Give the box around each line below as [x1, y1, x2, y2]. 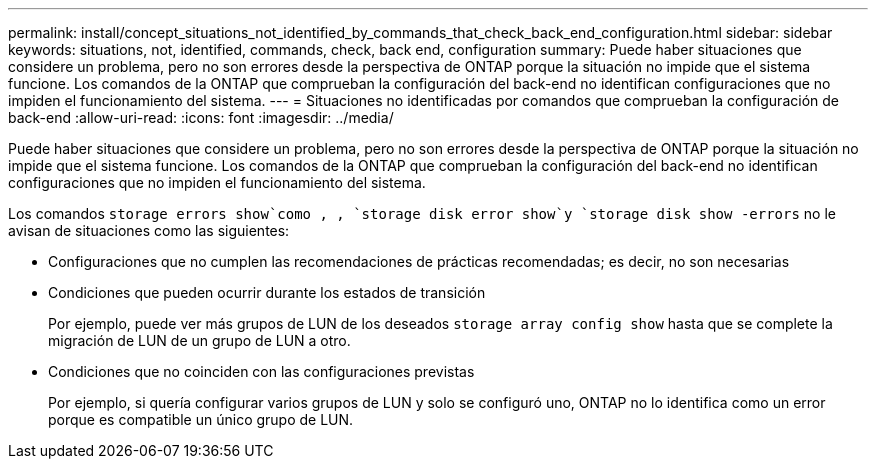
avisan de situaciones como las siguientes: [8, 222, 290, 239]
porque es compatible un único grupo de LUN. [48, 411, 354, 428]
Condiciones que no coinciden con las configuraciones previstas [48, 363, 475, 380]
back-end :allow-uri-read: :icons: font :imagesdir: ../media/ [8, 109, 394, 126]
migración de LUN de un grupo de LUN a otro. [48, 332, 351, 349]
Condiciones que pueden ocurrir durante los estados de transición [48, 284, 486, 301]
